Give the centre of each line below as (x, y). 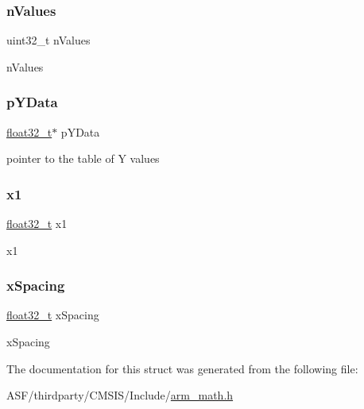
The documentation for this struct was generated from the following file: (182, 368)
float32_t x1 (37, 224)
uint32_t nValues (48, 40)
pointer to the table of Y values (83, 158)
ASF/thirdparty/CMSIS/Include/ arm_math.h (120, 395)
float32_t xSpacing (53, 315)
